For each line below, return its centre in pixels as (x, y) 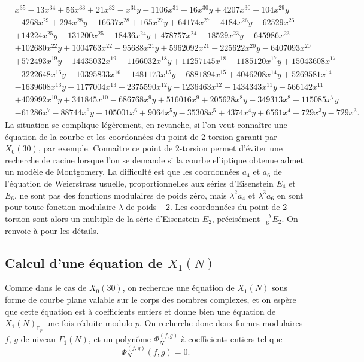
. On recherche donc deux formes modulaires (221, 323)
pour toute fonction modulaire (60, 207)
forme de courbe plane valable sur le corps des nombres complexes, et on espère (151, 299)
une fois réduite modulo (89, 323)
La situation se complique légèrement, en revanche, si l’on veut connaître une (146, 124)
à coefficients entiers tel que (232, 339)
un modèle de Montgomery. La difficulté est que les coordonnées (122, 171)
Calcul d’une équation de (84, 262)
